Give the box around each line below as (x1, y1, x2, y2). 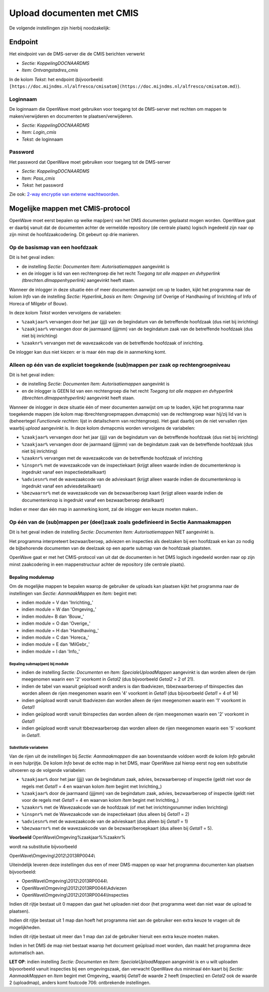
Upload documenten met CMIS (9, 7, 139, 18)
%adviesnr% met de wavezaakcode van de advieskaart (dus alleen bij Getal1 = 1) (21, 818, 188, 824)
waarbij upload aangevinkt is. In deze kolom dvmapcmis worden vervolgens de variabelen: (9, 425, 195, 431)
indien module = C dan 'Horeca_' (21, 634, 89, 640)
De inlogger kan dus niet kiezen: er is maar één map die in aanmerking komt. (9, 349, 166, 355)
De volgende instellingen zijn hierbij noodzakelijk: (9, 25, 111, 31)
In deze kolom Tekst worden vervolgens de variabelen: (9, 309, 122, 315)
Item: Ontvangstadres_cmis (21, 67, 78, 73)
